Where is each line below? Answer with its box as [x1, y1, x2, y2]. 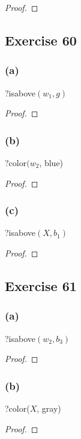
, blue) [39, 156, 64, 169]
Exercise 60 [5, 30, 77, 49]
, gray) [37, 402, 61, 414]
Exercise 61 [5, 276, 77, 295]
